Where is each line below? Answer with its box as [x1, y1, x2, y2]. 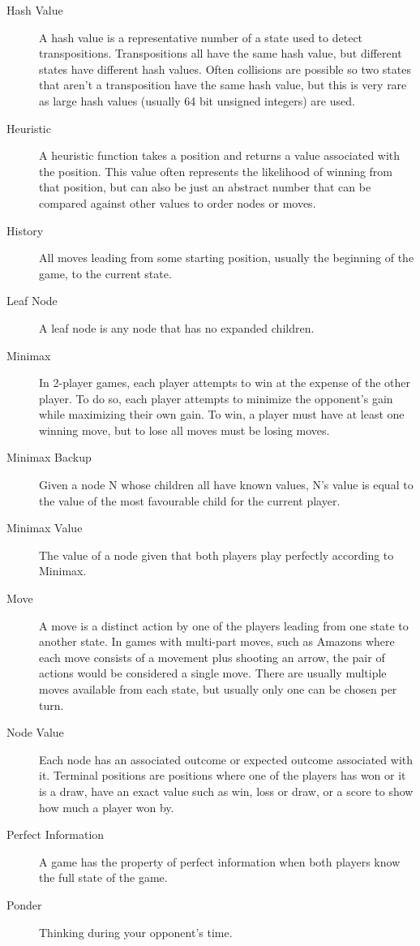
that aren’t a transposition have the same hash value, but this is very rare [39, 76, 407, 93]
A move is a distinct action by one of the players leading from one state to [39, 617, 409, 634]
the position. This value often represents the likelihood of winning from [39, 162, 393, 179]
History [6, 221, 44, 239]
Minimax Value [6, 519, 83, 536]
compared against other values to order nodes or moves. [39, 194, 316, 211]
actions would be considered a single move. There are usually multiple [39, 664, 387, 682]
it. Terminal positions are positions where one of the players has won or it [39, 767, 406, 784]
